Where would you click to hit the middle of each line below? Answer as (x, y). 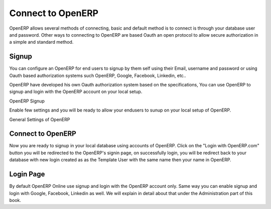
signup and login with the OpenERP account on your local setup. (76, 92)
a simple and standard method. (41, 42)
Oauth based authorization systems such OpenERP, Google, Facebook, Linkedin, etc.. (98, 75)
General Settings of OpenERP (40, 119)
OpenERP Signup (27, 101)
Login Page (27, 174)
